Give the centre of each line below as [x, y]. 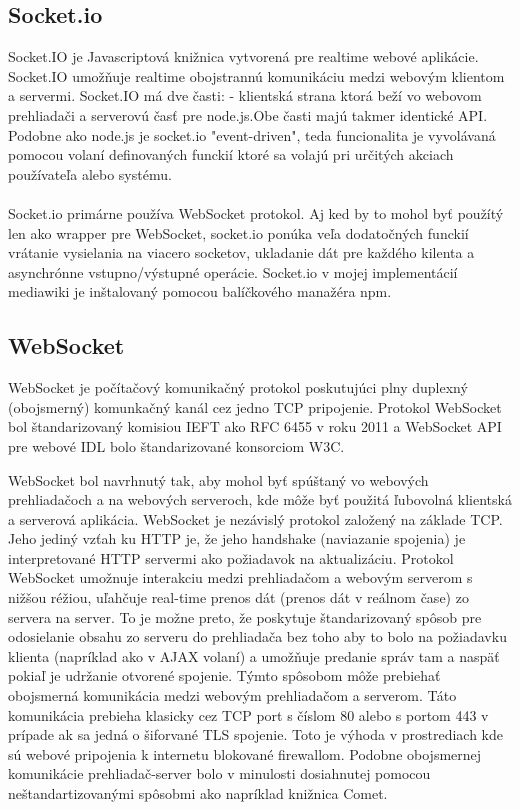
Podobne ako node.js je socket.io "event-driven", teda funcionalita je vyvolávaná [252, 134]
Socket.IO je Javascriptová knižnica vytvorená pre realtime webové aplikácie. [243, 56]
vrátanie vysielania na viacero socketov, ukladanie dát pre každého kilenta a [241, 252]
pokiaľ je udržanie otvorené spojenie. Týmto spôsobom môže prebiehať [224, 675]
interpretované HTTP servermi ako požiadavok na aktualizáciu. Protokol [231, 557]
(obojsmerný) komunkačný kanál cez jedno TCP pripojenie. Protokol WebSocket [255, 406]
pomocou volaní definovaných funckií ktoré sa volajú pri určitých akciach [231, 154]
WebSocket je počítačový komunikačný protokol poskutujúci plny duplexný [238, 387]
